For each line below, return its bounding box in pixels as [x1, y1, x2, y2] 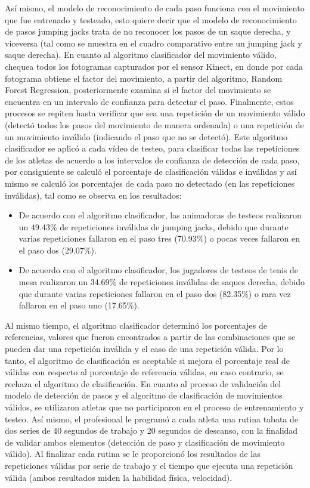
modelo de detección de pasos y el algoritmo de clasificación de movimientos [5, 389, 283, 401]
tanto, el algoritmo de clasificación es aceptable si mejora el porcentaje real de [5, 354, 290, 366]
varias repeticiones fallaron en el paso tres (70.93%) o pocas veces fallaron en [18, 232, 300, 245]
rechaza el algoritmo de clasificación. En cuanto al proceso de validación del [5, 377, 281, 390]
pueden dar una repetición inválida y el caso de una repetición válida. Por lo [5, 342, 284, 355]
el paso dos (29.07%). [18, 243, 97, 256]
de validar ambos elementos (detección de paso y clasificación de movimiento [5, 436, 285, 448]
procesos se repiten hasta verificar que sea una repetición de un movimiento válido [5, 107, 305, 119]
